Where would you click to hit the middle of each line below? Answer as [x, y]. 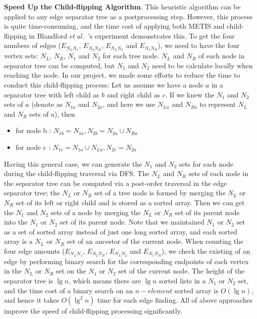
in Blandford [48, 35]
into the [16, 222]
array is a [18, 241]
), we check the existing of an [206, 251]
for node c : [33, 147]
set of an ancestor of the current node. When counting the [155, 241]
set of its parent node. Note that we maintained [132, 222]
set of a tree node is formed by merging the [160, 193]
